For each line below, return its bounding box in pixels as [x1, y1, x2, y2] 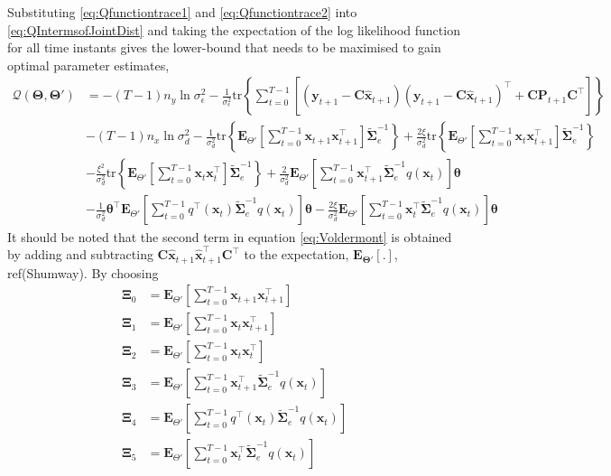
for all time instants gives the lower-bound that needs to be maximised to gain [7, 38, 441, 57]
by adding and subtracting [7, 245, 153, 264]
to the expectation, [244, 245, 349, 264]
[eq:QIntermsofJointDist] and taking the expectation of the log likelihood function [7, 20, 460, 39]
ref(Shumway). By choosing [7, 263, 159, 282]
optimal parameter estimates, [7, 55, 170, 74]
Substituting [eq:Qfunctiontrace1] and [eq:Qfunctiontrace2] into [7, 3, 357, 21]
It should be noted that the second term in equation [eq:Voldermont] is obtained [7, 227, 452, 246]
